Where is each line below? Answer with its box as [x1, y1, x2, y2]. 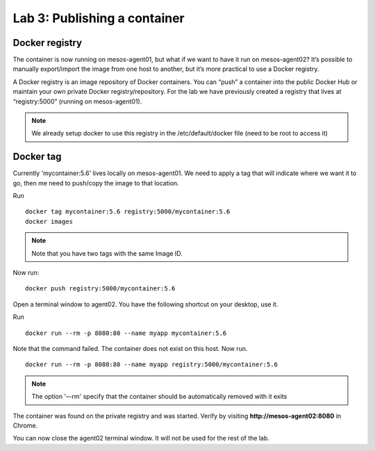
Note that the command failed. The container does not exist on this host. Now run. [12, 345, 248, 352]
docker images [25, 218, 73, 225]
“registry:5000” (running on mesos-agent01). [12, 97, 142, 106]
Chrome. [12, 421, 38, 429]
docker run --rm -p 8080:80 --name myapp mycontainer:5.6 [25, 329, 227, 337]
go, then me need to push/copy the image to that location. [12, 179, 180, 187]
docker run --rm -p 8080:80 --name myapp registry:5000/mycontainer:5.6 [25, 361, 278, 368]
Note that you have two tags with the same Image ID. [31, 249, 183, 257]
